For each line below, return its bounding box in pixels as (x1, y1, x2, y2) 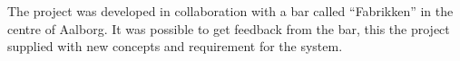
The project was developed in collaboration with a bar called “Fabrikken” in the (7, 2, 454, 20)
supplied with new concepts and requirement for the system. (7, 37, 343, 56)
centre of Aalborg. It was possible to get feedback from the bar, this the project (7, 19, 450, 38)
